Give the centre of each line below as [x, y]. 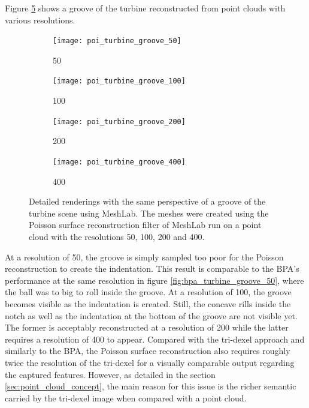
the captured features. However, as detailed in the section [110, 374]
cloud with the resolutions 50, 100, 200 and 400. [117, 236]
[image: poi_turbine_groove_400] [119, 162]
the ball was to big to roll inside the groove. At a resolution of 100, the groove [148, 292]
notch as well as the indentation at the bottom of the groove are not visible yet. [151, 315]
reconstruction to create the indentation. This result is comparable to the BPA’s [152, 268]
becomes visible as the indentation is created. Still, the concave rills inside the [148, 303]
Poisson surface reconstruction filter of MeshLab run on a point [145, 225]
